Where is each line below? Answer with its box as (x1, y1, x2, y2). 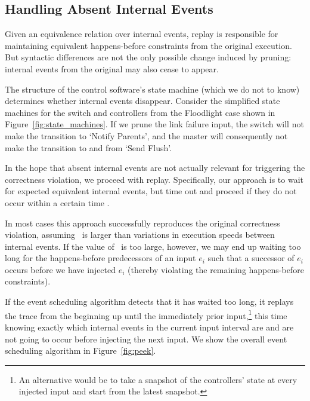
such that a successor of (207, 252, 294, 264)
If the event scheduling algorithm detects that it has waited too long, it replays (5, 295, 294, 308)
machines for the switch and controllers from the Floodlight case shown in (5, 106, 275, 118)
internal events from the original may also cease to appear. (5, 62, 219, 75)
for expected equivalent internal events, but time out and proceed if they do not (5, 185, 297, 197)
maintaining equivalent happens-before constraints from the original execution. (5, 39, 292, 51)
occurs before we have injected (5, 263, 116, 276)
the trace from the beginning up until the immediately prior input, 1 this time (5, 307, 287, 322)
